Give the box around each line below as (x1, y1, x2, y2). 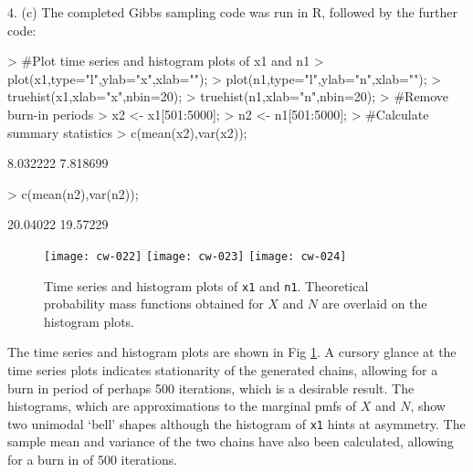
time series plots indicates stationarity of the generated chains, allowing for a (7, 361, 438, 380)
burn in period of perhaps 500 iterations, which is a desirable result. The (7, 378, 415, 397)
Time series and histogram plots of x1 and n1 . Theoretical (44, 276, 369, 295)
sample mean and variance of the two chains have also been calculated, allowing (7, 432, 454, 451)
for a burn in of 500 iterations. (7, 450, 178, 469)
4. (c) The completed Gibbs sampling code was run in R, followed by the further (7, 3, 457, 21)
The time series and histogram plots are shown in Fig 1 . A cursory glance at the (7, 342, 457, 362)
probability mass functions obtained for (44, 294, 264, 313)
